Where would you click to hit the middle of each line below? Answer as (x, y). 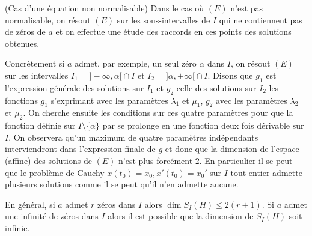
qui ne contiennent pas (261, 20)
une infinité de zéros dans (52, 216)
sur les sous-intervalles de (164, 20)
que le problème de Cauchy (55, 172)
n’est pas (247, 8)
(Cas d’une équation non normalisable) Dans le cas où (105, 8)
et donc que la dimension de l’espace (232, 149)
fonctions (21, 100)
